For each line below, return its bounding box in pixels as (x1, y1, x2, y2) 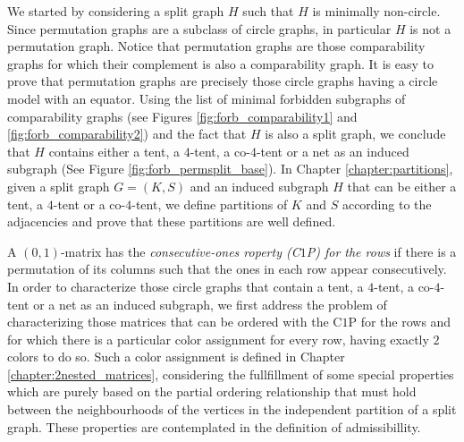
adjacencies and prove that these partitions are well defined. (7, 212, 336, 231)
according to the (342, 194, 432, 213)
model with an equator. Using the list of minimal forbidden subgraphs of (7, 89, 406, 107)
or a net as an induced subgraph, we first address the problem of (33, 294, 387, 313)
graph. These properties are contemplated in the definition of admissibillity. (7, 417, 421, 436)
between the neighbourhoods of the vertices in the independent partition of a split (7, 400, 457, 419)
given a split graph (7, 176, 110, 195)
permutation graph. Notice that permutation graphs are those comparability (7, 37, 426, 55)
